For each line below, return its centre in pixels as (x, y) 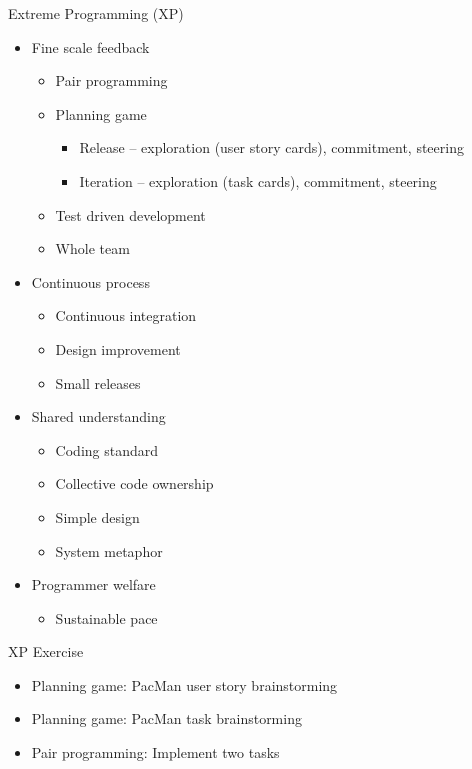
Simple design (97, 516)
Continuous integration (126, 315)
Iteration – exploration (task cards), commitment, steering (258, 180)
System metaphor (109, 550)
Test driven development (130, 214)
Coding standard (107, 449)
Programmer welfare (93, 584)
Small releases (98, 382)
